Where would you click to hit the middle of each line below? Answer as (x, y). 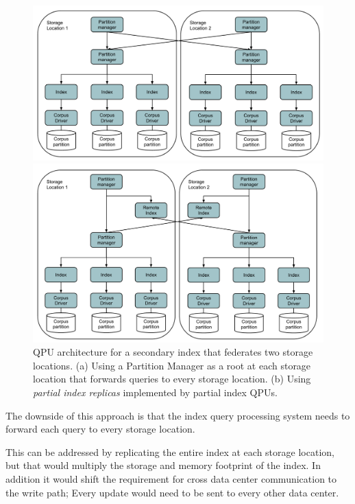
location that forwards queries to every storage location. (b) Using (172, 379)
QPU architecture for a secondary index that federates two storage (173, 352)
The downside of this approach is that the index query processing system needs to (178, 415)
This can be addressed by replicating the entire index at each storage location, (170, 451)
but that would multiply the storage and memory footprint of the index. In (163, 465)
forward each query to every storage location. (100, 429)
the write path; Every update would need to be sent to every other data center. (172, 492)
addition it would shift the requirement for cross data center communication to (171, 479)
